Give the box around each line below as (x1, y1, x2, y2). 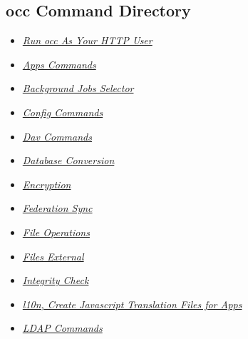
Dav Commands (22, 128, 92, 143)
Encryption (22, 176, 71, 191)
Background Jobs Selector (22, 81, 134, 96)
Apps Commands (22, 56, 96, 71)
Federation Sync (22, 201, 93, 216)
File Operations (22, 224, 90, 239)
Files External (22, 248, 84, 263)
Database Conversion (22, 153, 115, 168)
